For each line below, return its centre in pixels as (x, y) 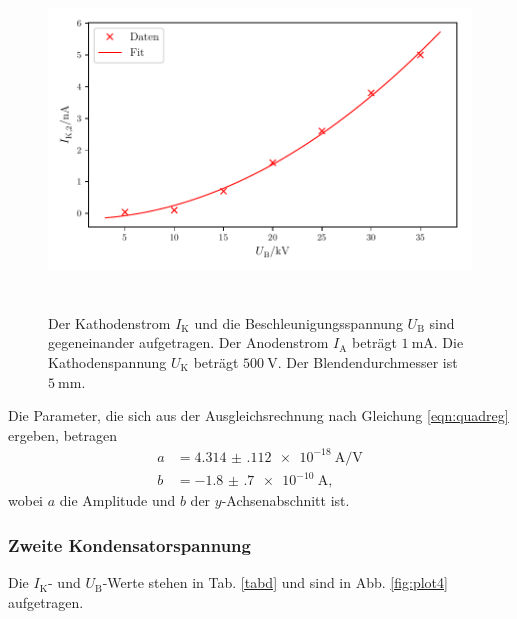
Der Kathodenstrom (109, 322)
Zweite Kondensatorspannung (129, 544)
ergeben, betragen (62, 434)
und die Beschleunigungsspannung (298, 322)
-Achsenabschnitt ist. (285, 500)
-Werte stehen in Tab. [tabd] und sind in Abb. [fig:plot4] (275, 582)
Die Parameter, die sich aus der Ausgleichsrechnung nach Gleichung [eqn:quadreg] (258, 415)
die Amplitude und (117, 500)
